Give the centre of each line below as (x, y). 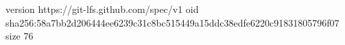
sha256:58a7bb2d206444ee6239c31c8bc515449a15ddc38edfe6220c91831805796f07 (172, 22)
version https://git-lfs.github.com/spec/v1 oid (102, 9)
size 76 (20, 36)
